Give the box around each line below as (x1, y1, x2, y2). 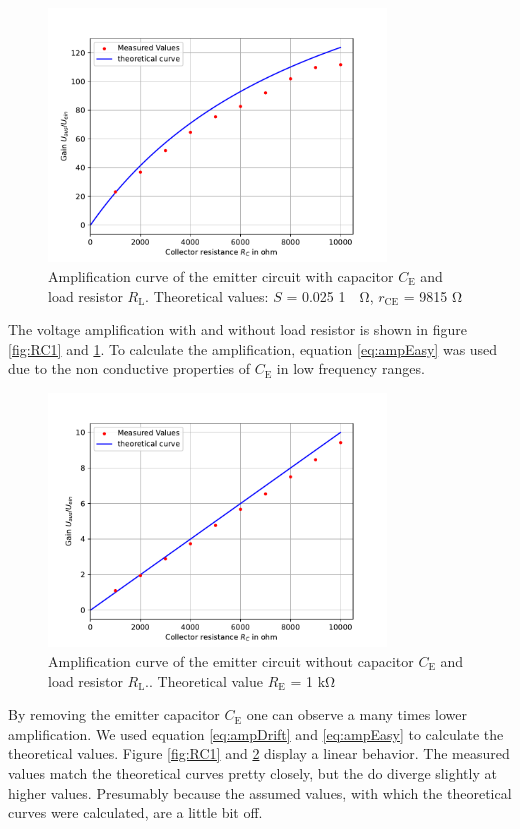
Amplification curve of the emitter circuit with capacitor (48, 265, 394, 286)
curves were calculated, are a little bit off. (8, 802, 263, 823)
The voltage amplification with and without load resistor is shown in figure (8, 319, 467, 340)
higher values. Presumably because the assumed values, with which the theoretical (8, 782, 512, 803)
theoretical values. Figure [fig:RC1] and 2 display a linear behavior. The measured (8, 743, 510, 764)
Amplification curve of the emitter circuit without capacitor (48, 650, 414, 671)
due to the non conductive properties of (8, 358, 251, 379)
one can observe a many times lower (246, 704, 467, 725)
